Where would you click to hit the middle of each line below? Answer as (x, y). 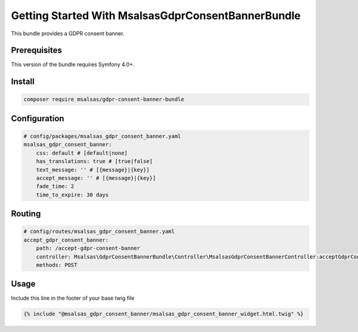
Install (23, 82)
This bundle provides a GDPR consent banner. (68, 33)
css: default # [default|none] (82, 153)
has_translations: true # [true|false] (95, 162)
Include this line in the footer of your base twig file (73, 298)
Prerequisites (36, 50)
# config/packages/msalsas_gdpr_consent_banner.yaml (102, 136)
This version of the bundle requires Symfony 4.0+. (73, 64)
